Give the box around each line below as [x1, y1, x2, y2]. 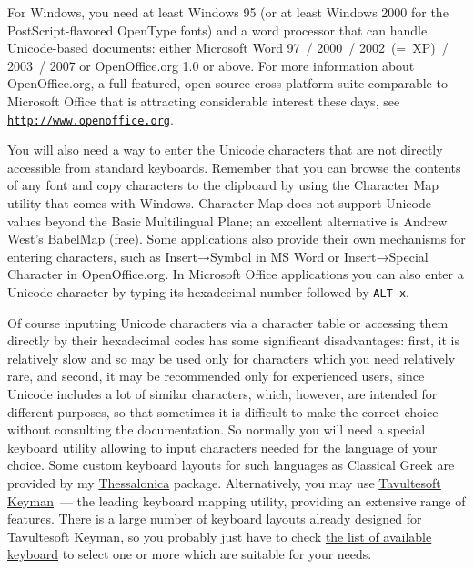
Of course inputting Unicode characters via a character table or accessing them [7, 313, 449, 332]
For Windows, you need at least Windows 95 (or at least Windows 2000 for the [7, 3, 449, 21]
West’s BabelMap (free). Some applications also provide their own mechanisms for [7, 229, 466, 248]
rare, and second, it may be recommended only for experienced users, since [7, 366, 425, 385]
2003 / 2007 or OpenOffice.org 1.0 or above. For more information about [7, 55, 415, 75]
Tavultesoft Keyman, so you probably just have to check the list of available [7, 526, 432, 545]
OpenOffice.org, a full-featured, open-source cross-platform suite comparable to [7, 74, 448, 93]
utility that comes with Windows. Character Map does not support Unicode [7, 194, 431, 212]
